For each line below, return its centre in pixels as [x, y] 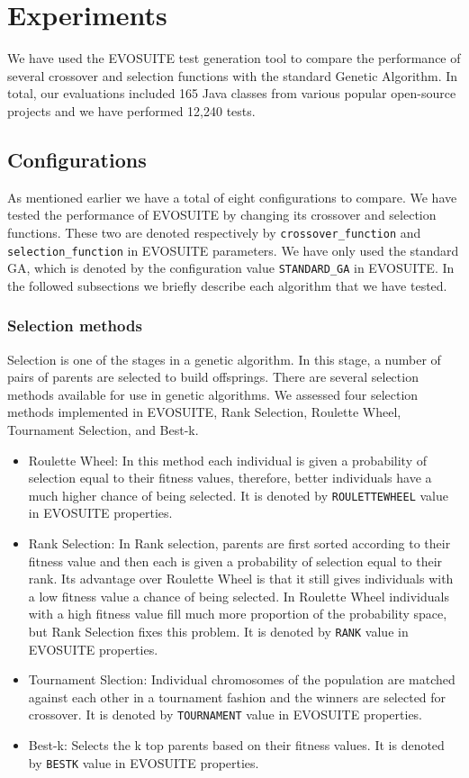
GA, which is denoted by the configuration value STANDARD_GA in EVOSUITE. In [231, 268]
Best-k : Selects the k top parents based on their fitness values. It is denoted [236, 745]
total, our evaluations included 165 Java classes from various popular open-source [232, 93]
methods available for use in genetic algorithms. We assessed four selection [213, 394]
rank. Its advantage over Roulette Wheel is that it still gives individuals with [241, 579]
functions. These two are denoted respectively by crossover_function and [214, 232]
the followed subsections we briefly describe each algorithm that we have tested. [227, 285]
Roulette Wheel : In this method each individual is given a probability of [228, 460]
